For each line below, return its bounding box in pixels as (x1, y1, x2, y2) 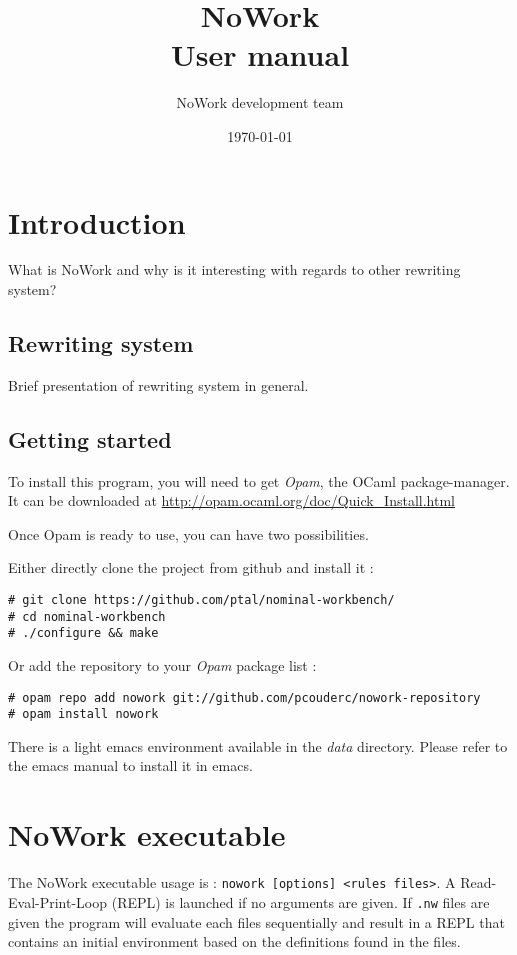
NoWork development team (176, 92, 344, 113)
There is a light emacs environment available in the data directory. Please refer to (8, 735, 508, 756)
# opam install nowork (8, 707, 159, 722)
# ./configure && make (8, 626, 159, 641)
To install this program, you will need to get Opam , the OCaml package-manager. (8, 470, 510, 491)
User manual (170, 34, 350, 75)
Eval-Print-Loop (8, 891, 108, 912)
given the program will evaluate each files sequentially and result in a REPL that (8, 911, 505, 932)
